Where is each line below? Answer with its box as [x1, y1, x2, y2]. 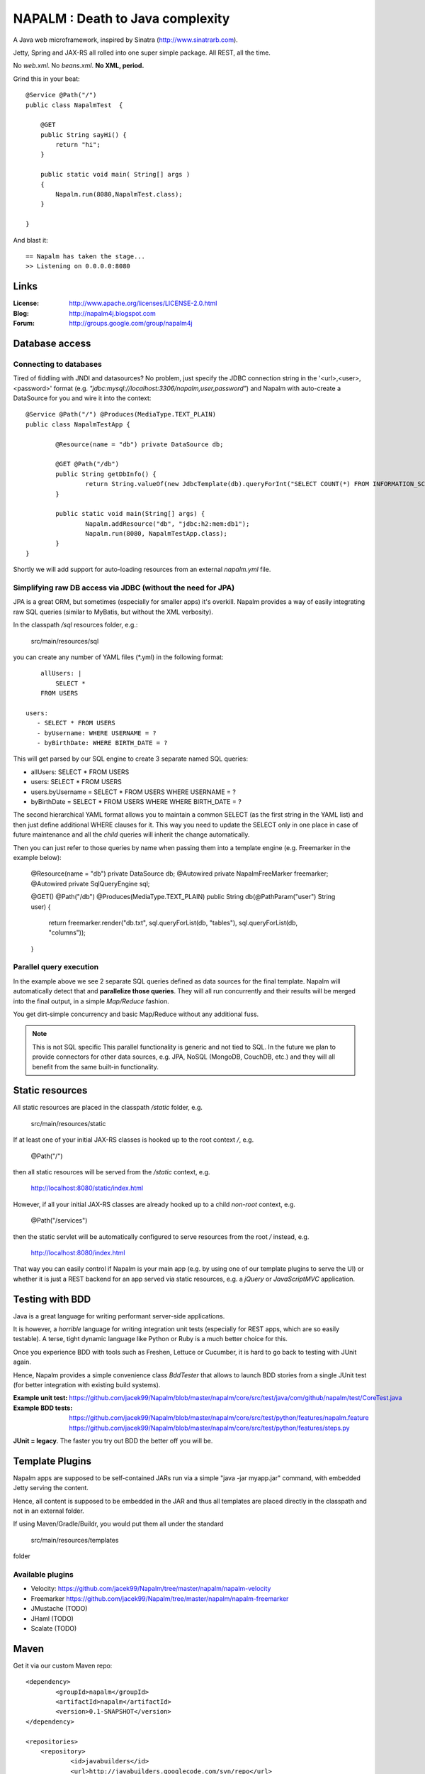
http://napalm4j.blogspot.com [69, 309, 156, 317]
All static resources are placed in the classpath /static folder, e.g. [13, 1103, 203, 1112]
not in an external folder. [13, 1506, 84, 1515]
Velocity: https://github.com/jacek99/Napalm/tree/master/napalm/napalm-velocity [30, 1585, 271, 1593]
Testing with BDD [13, 1293, 91, 1305]
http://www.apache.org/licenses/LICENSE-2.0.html [69, 299, 217, 308]
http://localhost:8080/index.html [30, 1249, 125, 1257]
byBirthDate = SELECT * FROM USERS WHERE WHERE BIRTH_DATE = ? [30, 798, 242, 806]
